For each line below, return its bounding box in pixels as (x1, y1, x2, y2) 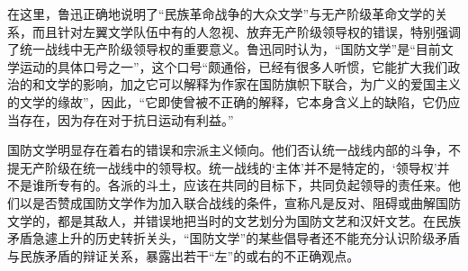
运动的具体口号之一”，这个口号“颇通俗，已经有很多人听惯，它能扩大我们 (19, 57, 448, 76)
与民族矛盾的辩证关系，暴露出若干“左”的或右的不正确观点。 (7, 246, 360, 265)
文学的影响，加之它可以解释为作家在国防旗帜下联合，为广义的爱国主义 (44, 75, 461, 94)
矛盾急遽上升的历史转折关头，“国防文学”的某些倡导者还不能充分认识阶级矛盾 (7, 229, 461, 248)
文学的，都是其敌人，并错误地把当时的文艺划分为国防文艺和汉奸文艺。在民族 (7, 211, 461, 230)
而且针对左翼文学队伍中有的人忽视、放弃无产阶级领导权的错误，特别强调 (31, 22, 461, 41)
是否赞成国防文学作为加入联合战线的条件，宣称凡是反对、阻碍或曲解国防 (31, 193, 461, 212)
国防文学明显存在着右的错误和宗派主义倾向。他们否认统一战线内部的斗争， (7, 140, 448, 159)
